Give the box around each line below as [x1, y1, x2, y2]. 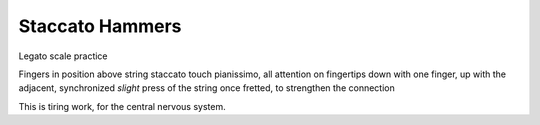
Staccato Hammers [18, 15, 182, 37]
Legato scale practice [18, 50, 109, 62]
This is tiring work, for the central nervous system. [18, 100, 226, 112]
